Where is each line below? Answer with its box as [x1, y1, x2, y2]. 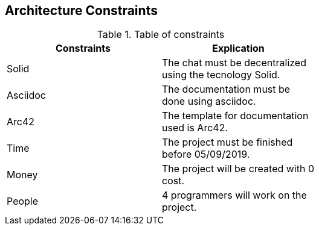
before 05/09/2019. [162, 148, 250, 161]
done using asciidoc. [162, 95, 256, 108]
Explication [212, 42, 265, 55]
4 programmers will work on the [162, 189, 307, 202]
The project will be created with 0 [162, 163, 315, 175]
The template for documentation [162, 110, 309, 122]
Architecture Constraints [5, 3, 158, 18]
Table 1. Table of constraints [97, 28, 225, 41]
